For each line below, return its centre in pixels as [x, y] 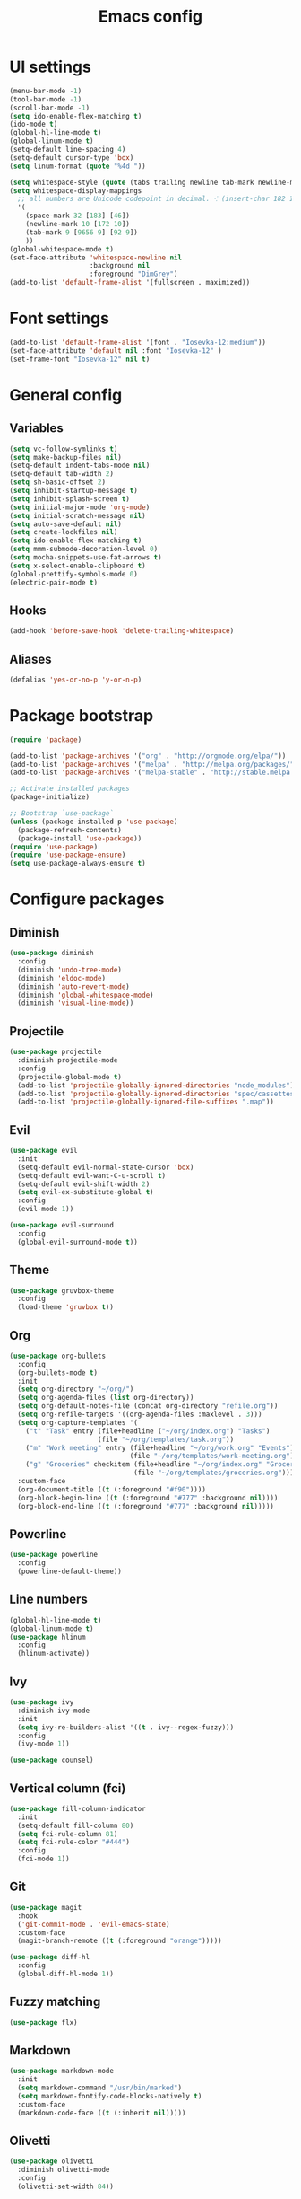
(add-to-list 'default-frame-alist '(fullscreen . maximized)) [130, 283]
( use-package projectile [56, 1052]
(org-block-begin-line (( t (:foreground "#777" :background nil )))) [148, 1498]
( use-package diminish [52, 954]
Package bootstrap [82, 716]
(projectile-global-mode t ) [70, 1077]
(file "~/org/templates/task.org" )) [166, 1439]
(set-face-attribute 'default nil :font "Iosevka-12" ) [116, 351]
